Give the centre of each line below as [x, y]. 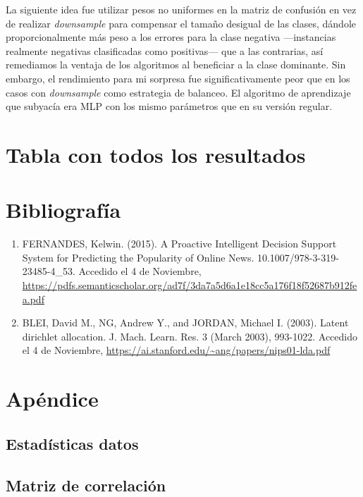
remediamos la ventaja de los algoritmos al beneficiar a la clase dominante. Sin [176, 65]
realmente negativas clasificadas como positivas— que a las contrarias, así [165, 50]
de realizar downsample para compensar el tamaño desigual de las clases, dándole [181, 23]
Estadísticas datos [72, 443]
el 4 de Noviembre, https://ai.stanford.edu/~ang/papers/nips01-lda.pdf [176, 350]
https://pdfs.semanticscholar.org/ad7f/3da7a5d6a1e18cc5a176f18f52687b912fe [190, 285]
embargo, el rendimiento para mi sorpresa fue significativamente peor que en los [178, 78]
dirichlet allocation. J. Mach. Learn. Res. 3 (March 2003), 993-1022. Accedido [190, 336]
